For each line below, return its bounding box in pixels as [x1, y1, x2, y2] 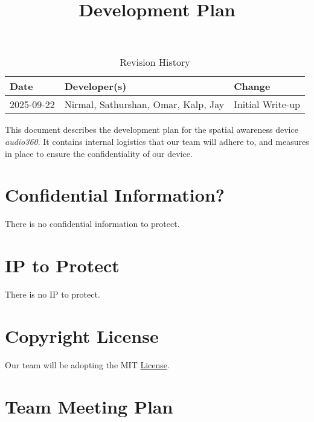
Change [234, 79, 271, 94]
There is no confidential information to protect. [5, 217, 180, 230]
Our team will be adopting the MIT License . [5, 358, 170, 371]
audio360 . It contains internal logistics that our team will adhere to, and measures [5, 135, 309, 147]
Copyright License [5, 323, 159, 348]
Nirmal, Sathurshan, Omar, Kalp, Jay [64, 97, 225, 112]
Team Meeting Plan [5, 394, 173, 418]
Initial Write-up [234, 97, 301, 112]
